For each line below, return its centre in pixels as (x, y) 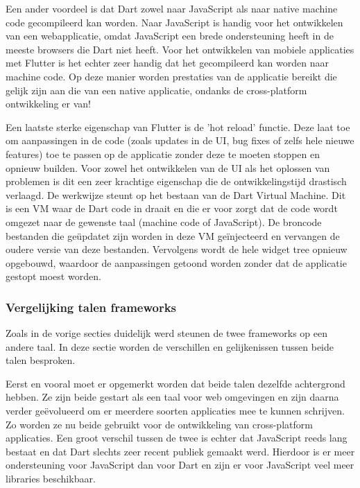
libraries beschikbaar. (51, 479)
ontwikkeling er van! (48, 104)
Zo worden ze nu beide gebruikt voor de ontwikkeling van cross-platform (159, 424)
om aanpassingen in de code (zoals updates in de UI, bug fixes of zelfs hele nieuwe (180, 140)
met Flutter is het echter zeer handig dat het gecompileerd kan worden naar (167, 63)
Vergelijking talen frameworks (91, 307)
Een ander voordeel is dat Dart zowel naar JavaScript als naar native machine (172, 8)
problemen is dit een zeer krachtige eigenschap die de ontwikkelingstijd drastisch (176, 181)
